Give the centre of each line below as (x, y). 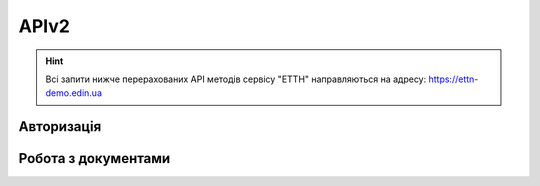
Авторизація (60, 126)
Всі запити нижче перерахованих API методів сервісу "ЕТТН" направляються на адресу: (236, 79)
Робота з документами (94, 158)
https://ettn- (453, 79)
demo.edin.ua (73, 93)
